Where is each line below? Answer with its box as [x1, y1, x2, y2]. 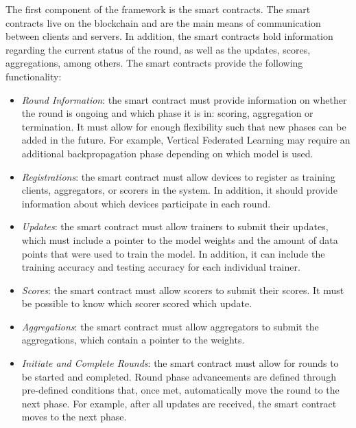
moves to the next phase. [21, 409, 127, 424]
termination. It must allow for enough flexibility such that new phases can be [21, 119, 346, 133]
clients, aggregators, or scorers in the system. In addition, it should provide [21, 183, 337, 197]
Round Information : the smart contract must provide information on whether [21, 92, 347, 106]
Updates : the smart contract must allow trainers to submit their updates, [21, 219, 329, 234]
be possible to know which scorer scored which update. [21, 296, 252, 311]
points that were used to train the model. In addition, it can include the [21, 246, 325, 260]
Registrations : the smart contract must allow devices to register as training [21, 169, 335, 183]
